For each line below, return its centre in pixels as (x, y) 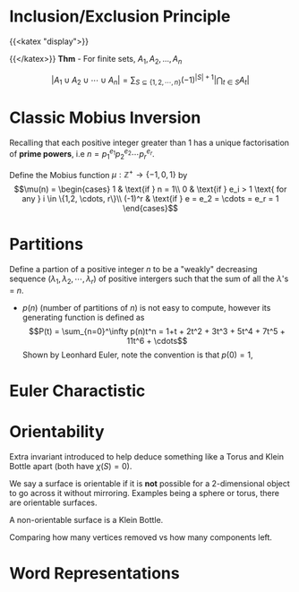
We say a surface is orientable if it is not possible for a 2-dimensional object (150, 484)
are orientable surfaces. (53, 502)
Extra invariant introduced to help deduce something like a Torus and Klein (147, 457)
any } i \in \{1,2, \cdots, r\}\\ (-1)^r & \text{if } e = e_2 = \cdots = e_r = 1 (150, 199)
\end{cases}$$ (150, 209)
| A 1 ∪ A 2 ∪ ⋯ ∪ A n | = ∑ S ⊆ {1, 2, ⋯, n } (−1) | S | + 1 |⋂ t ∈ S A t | (150, 80)
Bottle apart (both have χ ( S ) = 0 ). (71, 467)
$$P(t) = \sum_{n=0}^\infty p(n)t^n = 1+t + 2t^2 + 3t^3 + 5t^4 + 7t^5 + (157, 331)
